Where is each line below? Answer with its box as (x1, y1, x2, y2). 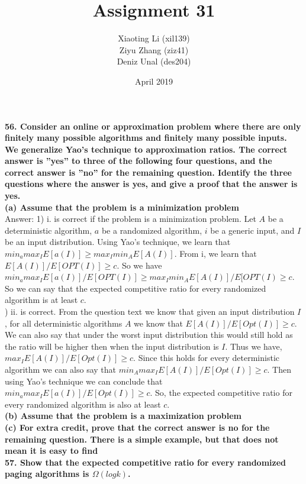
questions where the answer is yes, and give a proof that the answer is (5, 178, 298, 190)
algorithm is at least (5, 293, 78, 306)
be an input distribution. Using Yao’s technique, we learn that (5, 235, 231, 248)
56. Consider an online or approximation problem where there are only (5, 120, 301, 132)
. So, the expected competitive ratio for (150, 386, 292, 399)
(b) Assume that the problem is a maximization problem (5, 409, 241, 422)
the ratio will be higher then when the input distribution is (5, 340, 219, 352)
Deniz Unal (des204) (117, 55, 191, 67)
